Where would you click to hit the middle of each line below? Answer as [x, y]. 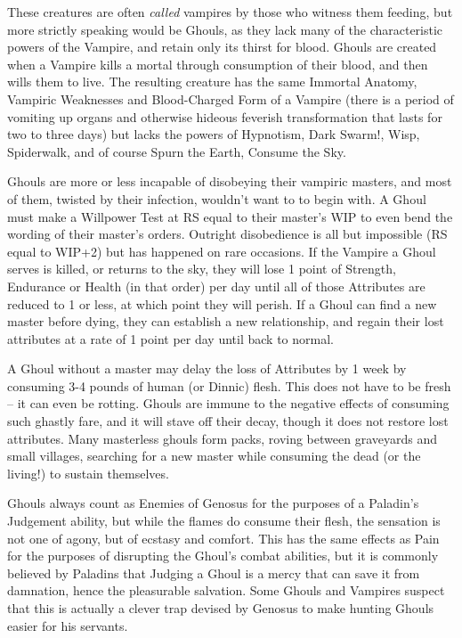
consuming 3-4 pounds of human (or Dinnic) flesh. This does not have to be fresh [229, 385]
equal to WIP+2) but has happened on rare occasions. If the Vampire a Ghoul [222, 251]
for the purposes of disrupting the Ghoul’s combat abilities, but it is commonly [223, 556]
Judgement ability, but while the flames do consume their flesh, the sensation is [224, 521]
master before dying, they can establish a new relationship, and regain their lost [226, 321]
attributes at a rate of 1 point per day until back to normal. [170, 338]
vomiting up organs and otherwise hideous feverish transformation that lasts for [225, 116]
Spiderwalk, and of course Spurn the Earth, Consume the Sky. [177, 151]
